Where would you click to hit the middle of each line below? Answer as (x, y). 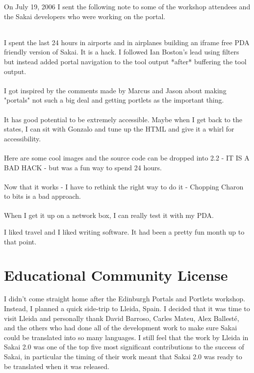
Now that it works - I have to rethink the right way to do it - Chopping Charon (124, 186)
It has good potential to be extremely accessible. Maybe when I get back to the (123, 119)
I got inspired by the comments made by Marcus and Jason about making (115, 90)
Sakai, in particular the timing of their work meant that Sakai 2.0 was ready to (123, 356)
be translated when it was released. (57, 366)
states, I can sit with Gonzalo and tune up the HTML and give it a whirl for (119, 129)
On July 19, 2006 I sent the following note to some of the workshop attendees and (127, 6)
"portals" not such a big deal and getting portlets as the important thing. (114, 100)
